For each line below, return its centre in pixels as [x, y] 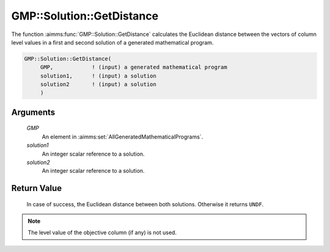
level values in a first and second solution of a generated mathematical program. [112, 42]
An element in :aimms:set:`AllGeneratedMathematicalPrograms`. [123, 137]
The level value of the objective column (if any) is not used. [102, 232]
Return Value [37, 188]
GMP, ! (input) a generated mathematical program [134, 67]
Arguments [33, 112]
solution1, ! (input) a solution [98, 76]
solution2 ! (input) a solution [98, 85]
